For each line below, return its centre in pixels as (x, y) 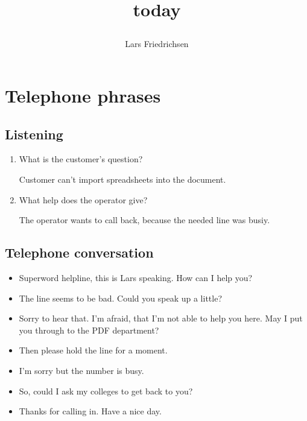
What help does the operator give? (83, 199)
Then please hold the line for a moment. (93, 350)
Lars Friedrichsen (157, 44)
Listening (34, 134)
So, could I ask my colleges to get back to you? (106, 391)
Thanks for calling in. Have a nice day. (90, 411)
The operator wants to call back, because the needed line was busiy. (144, 220)
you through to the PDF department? (89, 330)
